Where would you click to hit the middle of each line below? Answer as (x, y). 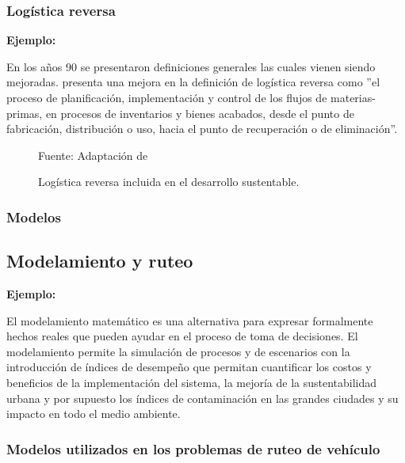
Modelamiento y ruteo (100, 261)
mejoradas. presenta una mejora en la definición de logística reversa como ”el (193, 82)
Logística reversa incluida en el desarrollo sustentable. (169, 182)
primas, (25, 113)
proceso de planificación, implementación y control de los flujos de (167, 97)
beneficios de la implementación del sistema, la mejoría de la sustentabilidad (192, 382)
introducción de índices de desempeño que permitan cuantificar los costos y (189, 367)
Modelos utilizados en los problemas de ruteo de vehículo (193, 448)
